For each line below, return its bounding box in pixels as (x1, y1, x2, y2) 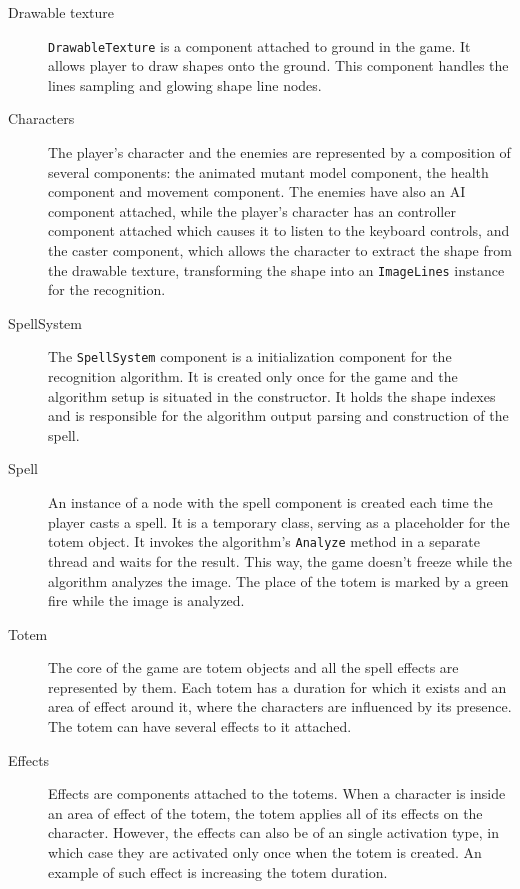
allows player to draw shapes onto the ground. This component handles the (48, 55, 509, 76)
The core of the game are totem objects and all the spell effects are (48, 657, 459, 678)
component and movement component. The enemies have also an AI (48, 181, 466, 202)
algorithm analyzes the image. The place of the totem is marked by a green (48, 570, 509, 591)
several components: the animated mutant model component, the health (48, 161, 489, 182)
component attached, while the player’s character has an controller (48, 200, 456, 221)
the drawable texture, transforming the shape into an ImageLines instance (48, 259, 505, 280)
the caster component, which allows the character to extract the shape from (48, 240, 512, 260)
